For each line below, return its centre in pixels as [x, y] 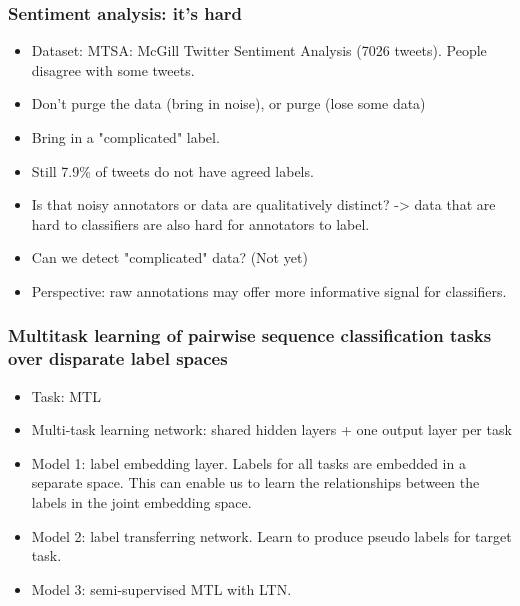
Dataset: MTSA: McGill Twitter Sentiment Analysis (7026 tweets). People [259, 50]
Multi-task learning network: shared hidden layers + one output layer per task [271, 429]
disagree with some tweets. [113, 69]
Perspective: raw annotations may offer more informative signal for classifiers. [269, 290]
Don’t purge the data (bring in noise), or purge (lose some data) [228, 103]
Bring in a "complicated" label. [125, 137]
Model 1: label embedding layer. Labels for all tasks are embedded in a [248, 462]
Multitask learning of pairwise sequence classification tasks [250, 335]
